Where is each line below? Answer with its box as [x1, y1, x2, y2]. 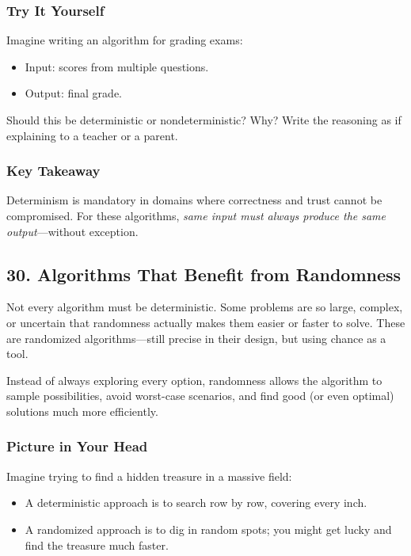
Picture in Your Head [6, 436, 148, 456]
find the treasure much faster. [25, 536, 169, 553]
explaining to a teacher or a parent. [6, 127, 178, 143]
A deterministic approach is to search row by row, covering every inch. [25, 494, 367, 511]
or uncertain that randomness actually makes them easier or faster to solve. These [6, 314, 405, 330]
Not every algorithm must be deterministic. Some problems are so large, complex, [6, 299, 403, 315]
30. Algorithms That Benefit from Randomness [6, 261, 401, 286]
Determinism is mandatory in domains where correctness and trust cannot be [6, 192, 382, 208]
